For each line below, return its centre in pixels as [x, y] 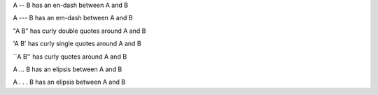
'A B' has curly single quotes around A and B [77, 44]
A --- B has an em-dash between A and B [73, 18]
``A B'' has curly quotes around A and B [70, 57]
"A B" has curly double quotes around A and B [79, 31]
